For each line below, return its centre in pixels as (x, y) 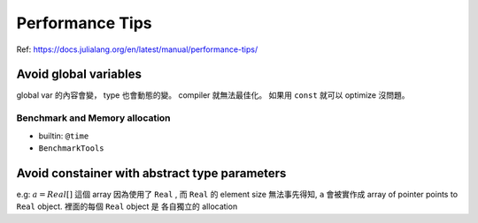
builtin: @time (64, 136)
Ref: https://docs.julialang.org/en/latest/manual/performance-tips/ (137, 49)
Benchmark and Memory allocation (94, 118)
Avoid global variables (79, 74)
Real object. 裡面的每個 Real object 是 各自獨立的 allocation (127, 206)
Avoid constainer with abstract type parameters (151, 173)
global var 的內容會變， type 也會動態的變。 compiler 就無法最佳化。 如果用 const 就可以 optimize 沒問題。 (213, 95)
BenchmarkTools (72, 148)
